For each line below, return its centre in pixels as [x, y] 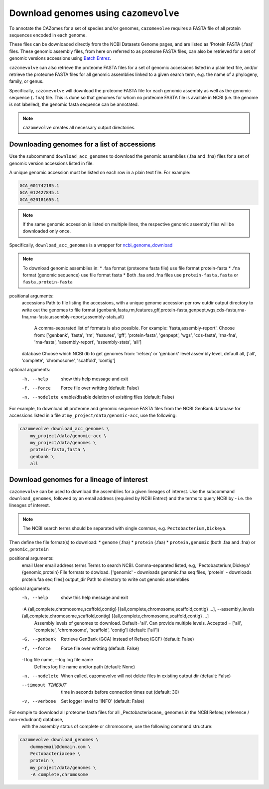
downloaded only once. [47, 231]
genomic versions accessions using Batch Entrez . [60, 58]
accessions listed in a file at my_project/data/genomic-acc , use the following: [93, 415]
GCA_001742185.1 [40, 185]
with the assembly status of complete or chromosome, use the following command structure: [117, 727]
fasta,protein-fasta [48, 282]
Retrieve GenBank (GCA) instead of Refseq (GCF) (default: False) [128, 639]
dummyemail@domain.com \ [61, 747]
